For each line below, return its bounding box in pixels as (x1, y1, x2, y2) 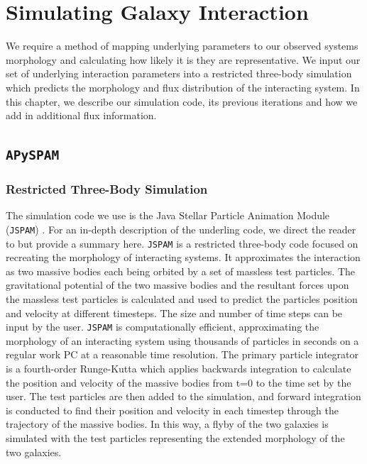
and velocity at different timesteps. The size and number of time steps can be (6, 305, 343, 320)
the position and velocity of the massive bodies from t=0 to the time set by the (6, 375, 351, 390)
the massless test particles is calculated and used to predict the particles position (6, 291, 358, 306)
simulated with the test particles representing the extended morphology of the (6, 430, 345, 445)
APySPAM (6, 148, 60, 163)
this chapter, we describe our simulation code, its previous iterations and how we (6, 94, 358, 109)
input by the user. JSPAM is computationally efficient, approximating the (6, 319, 319, 334)
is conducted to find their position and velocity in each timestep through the (6, 402, 339, 417)
